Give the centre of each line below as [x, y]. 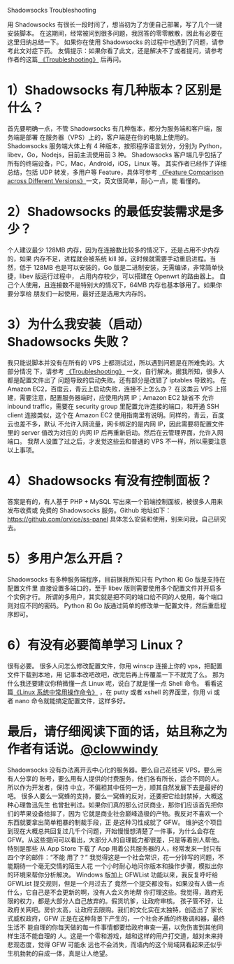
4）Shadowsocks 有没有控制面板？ [110, 481]
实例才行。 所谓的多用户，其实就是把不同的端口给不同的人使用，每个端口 [118, 596]
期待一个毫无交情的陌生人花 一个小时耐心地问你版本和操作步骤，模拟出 [115, 865]
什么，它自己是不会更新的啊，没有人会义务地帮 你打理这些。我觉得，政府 [112, 892]
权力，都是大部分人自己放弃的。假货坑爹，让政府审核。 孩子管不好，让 [121, 900]
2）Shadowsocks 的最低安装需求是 [109, 212]
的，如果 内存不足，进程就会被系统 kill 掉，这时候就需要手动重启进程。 [109, 259]
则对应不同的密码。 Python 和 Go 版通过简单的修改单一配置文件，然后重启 [114, 605]
